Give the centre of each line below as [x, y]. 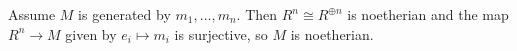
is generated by [124, 14]
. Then [257, 14]
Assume [32, 14]
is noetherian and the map [428, 14]
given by [91, 33]
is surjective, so [221, 33]
